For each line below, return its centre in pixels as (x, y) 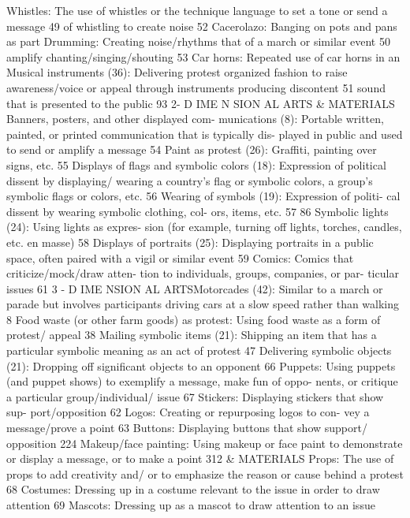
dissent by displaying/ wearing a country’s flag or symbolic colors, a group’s (190, 180)
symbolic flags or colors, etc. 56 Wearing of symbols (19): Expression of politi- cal (203, 196)
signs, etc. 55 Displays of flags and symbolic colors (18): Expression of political (196, 164)
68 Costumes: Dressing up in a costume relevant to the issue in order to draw (193, 489)
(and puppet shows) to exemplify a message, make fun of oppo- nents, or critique (202, 381)
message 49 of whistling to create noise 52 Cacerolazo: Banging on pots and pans (202, 26)
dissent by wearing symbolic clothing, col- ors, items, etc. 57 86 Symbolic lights (198, 211)
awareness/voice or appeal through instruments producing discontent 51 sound (196, 87)
